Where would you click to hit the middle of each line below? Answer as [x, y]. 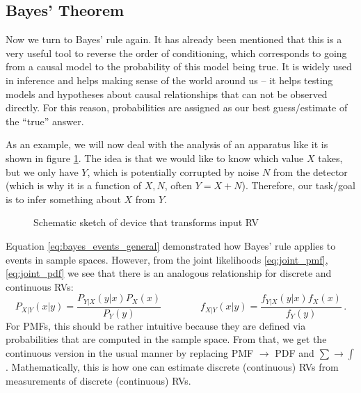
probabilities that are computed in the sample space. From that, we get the [166, 339]
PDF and [295, 352]
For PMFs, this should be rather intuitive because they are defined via [156, 325]
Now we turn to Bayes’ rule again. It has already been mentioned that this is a [174, 39]
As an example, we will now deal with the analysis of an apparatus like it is [167, 144]
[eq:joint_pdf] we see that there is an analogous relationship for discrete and [169, 273]
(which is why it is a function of [73, 185]
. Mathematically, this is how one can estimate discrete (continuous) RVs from [172, 366]
